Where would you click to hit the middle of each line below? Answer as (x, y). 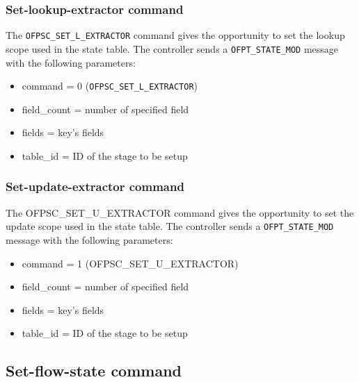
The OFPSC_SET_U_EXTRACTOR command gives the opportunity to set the (180, 212)
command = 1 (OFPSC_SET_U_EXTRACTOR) (130, 263)
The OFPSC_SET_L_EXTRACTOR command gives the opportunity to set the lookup (175, 35)
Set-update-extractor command (95, 186)
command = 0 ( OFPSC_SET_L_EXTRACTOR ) (110, 86)
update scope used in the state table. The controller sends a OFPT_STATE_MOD (170, 226)
